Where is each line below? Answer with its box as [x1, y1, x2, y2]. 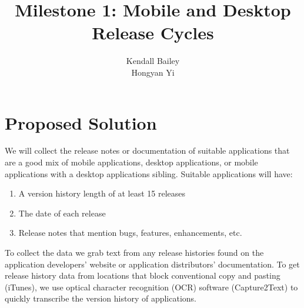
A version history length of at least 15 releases [18, 187, 185, 199]
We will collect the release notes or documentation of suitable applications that [5, 144, 290, 157]
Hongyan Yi [131, 66, 175, 78]
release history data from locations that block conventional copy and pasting [5, 269, 280, 282]
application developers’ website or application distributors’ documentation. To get [5, 258, 300, 270]
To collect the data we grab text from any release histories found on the [5, 246, 264, 258]
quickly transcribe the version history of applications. [5, 292, 197, 304]
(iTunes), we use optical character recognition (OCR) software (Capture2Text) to [5, 280, 298, 293]
